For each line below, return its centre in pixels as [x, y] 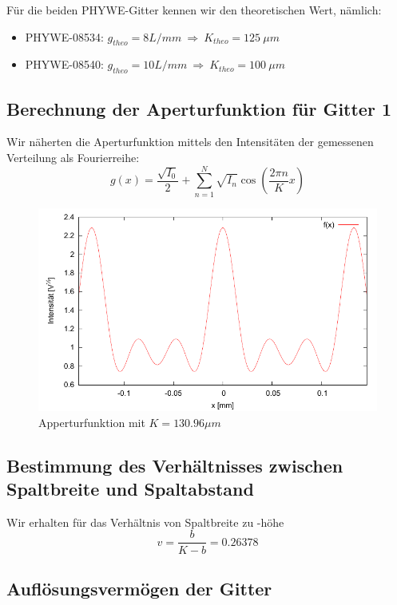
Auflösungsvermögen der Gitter [139, 588]
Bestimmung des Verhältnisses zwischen [175, 465]
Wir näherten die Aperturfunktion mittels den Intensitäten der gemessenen [190, 142]
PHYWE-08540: [64, 64]
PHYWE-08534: [64, 36]
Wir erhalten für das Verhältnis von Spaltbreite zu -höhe [145, 522]
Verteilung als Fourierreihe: [73, 157]
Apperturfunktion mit [92, 422]
